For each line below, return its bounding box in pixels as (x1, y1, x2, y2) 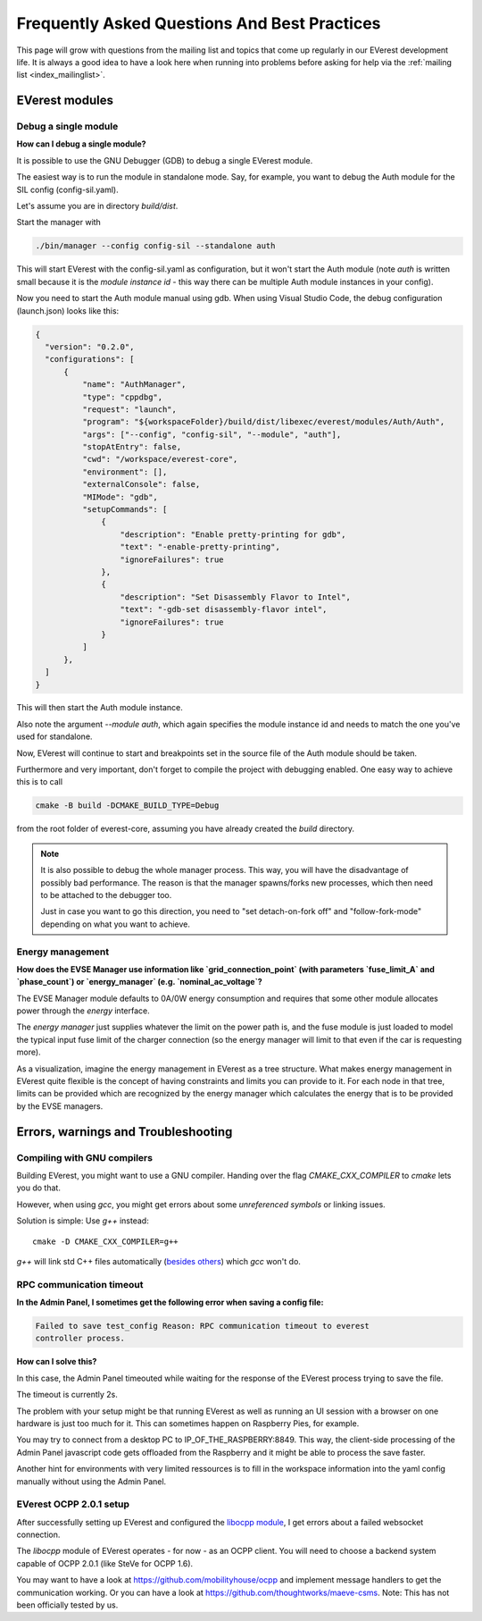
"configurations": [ (45, 354, 135, 365)
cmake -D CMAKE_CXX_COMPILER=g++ (32, 1236, 179, 1247)
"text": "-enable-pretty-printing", (120, 542, 280, 552)
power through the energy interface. (16, 1005, 151, 1016)
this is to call (16, 777, 62, 787)
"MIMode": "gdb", (81, 491, 158, 502)
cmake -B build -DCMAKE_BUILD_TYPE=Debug (35, 801, 220, 810)
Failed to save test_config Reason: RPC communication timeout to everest (35, 1321, 370, 1331)
